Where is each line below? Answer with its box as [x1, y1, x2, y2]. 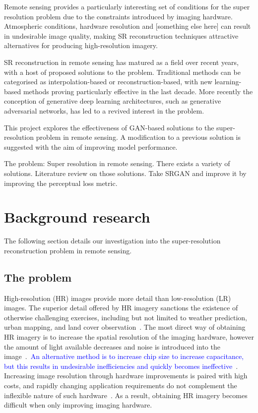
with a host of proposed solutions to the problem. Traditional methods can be [4, 66, 241, 77]
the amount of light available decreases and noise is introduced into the [4, 341, 220, 352]
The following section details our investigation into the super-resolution [4, 236, 221, 246]
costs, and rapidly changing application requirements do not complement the [4, 380, 237, 390]
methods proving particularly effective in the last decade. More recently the [23, 86, 253, 96]
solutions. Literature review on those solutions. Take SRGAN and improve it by [4, 168, 247, 178]
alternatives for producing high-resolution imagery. [4, 40, 158, 51]
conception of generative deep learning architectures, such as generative [4, 96, 221, 106]
